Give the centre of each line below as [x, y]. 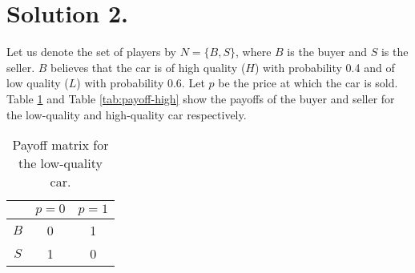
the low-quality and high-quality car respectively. [127, 114]
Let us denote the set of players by [91, 52]
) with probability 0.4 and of [324, 67]
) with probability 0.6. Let [141, 83]
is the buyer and [327, 52]
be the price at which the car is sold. [308, 83]
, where [254, 52]
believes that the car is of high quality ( [148, 67]
